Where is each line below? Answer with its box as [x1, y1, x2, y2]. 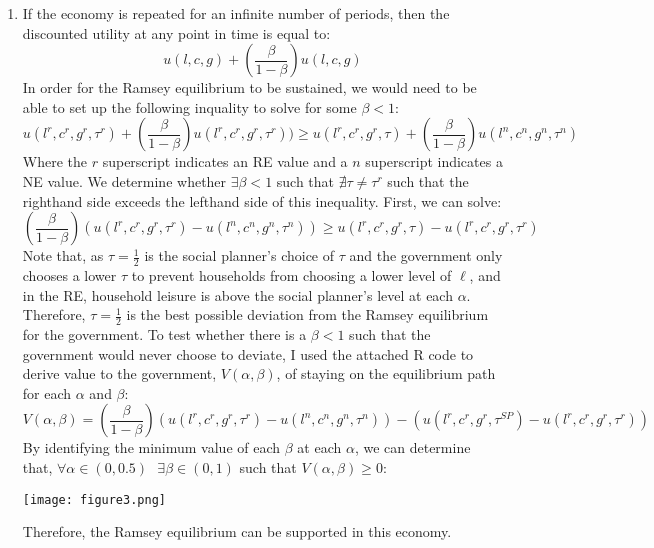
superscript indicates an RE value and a [102, 151, 348, 172]
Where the [22, 151, 88, 172]
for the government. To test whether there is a [22, 324, 307, 344]
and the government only [349, 245, 503, 266]
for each [22, 382, 72, 403]
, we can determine [354, 437, 471, 458]
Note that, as [22, 245, 104, 266]
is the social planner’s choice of [144, 245, 335, 266]
